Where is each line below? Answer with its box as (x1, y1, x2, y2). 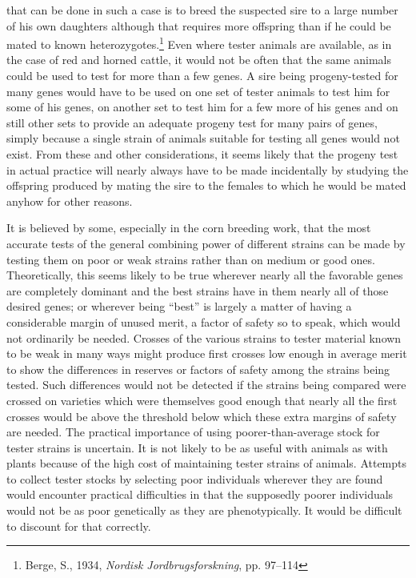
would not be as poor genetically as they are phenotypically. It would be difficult (6, 502, 402, 519)
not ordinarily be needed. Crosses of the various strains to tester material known (6, 329, 402, 346)
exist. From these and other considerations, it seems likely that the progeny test (6, 146, 398, 162)
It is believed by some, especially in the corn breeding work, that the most (6, 219, 371, 236)
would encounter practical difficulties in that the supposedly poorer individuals (6, 486, 394, 503)
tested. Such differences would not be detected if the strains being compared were (6, 376, 406, 393)
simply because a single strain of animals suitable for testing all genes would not (6, 130, 400, 147)
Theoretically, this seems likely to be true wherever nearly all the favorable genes (6, 267, 403, 283)
